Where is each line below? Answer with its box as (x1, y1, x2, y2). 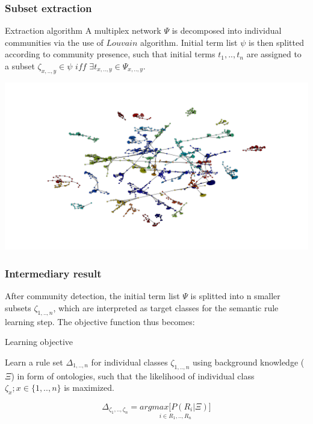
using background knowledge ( (192, 355, 305, 368)
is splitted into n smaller (190, 290, 280, 302)
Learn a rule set (5, 355, 63, 368)
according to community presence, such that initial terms (5, 48, 215, 60)
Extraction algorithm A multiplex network (5, 24, 161, 37)
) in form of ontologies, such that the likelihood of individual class (11, 369, 255, 382)
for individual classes (91, 355, 168, 368)
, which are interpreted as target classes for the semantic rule (53, 301, 279, 314)
